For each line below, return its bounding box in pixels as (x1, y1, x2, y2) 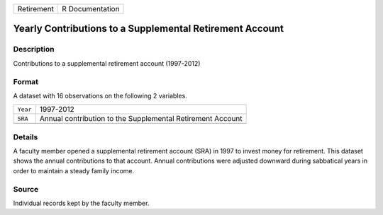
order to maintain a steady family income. (13, 166, 135, 175)
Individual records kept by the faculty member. (13, 199, 150, 207)
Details (13, 132, 38, 141)
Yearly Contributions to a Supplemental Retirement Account (13, 23, 284, 35)
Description (13, 45, 55, 54)
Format (13, 76, 39, 86)
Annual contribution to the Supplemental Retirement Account (39, 114, 243, 124)
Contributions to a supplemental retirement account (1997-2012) (13, 59, 201, 67)
